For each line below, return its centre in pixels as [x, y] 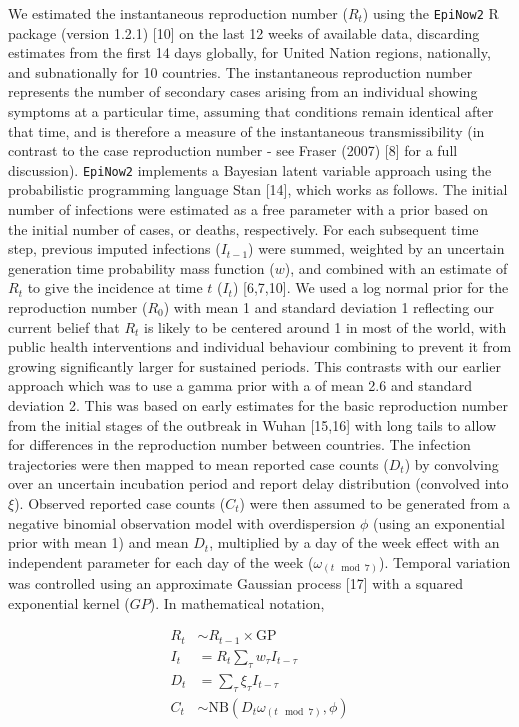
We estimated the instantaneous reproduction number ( [178, 13]
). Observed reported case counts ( [120, 502]
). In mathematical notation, [237, 602]
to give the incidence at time [115, 287]
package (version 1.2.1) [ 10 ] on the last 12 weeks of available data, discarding [244, 32]
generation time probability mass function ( [141, 267]
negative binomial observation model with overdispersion [182, 522]
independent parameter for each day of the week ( [161, 561]
